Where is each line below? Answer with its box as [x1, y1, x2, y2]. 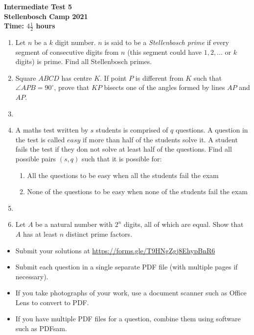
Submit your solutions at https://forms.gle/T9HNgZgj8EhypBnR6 [15, 245, 215, 255]
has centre [61, 72, 92, 83]
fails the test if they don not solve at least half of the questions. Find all [15, 144, 232, 154]
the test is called [15, 134, 65, 144]
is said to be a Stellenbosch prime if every [104, 37, 229, 47]
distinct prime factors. [66, 228, 133, 239]
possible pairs [15, 153, 56, 163]
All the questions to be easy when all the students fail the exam [27, 170, 219, 180]
